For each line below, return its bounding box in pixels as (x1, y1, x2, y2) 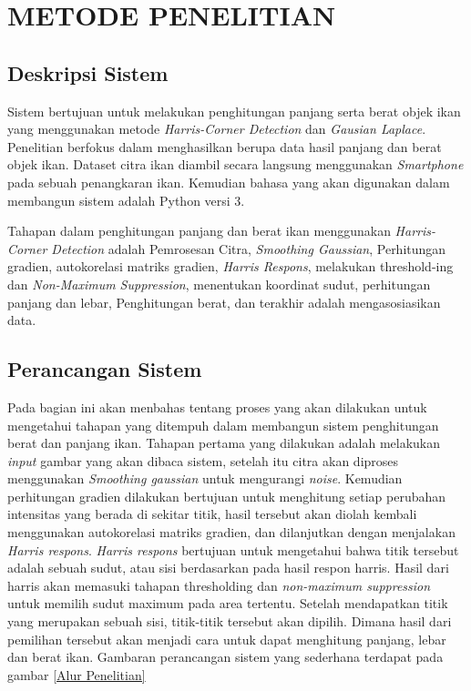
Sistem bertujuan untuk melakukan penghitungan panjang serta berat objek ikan (7, 101, 461, 120)
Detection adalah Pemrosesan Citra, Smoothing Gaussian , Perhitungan (51, 239, 446, 258)
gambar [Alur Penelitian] (7, 665, 146, 684)
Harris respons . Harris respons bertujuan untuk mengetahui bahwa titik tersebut (7, 540, 459, 559)
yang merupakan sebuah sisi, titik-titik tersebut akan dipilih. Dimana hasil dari (7, 612, 452, 631)
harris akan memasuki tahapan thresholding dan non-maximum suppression (7, 575, 431, 594)
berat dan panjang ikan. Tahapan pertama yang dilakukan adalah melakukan (7, 433, 441, 452)
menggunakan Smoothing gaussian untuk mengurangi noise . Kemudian (7, 469, 403, 488)
